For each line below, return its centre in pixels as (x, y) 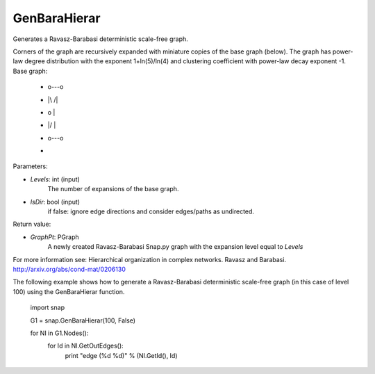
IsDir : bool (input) (55, 202)
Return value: (32, 224)
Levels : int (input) (55, 179)
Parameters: (30, 166)
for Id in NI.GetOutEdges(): (86, 346)
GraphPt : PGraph (55, 237)
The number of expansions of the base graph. (113, 189)
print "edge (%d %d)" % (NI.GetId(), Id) (121, 355)
